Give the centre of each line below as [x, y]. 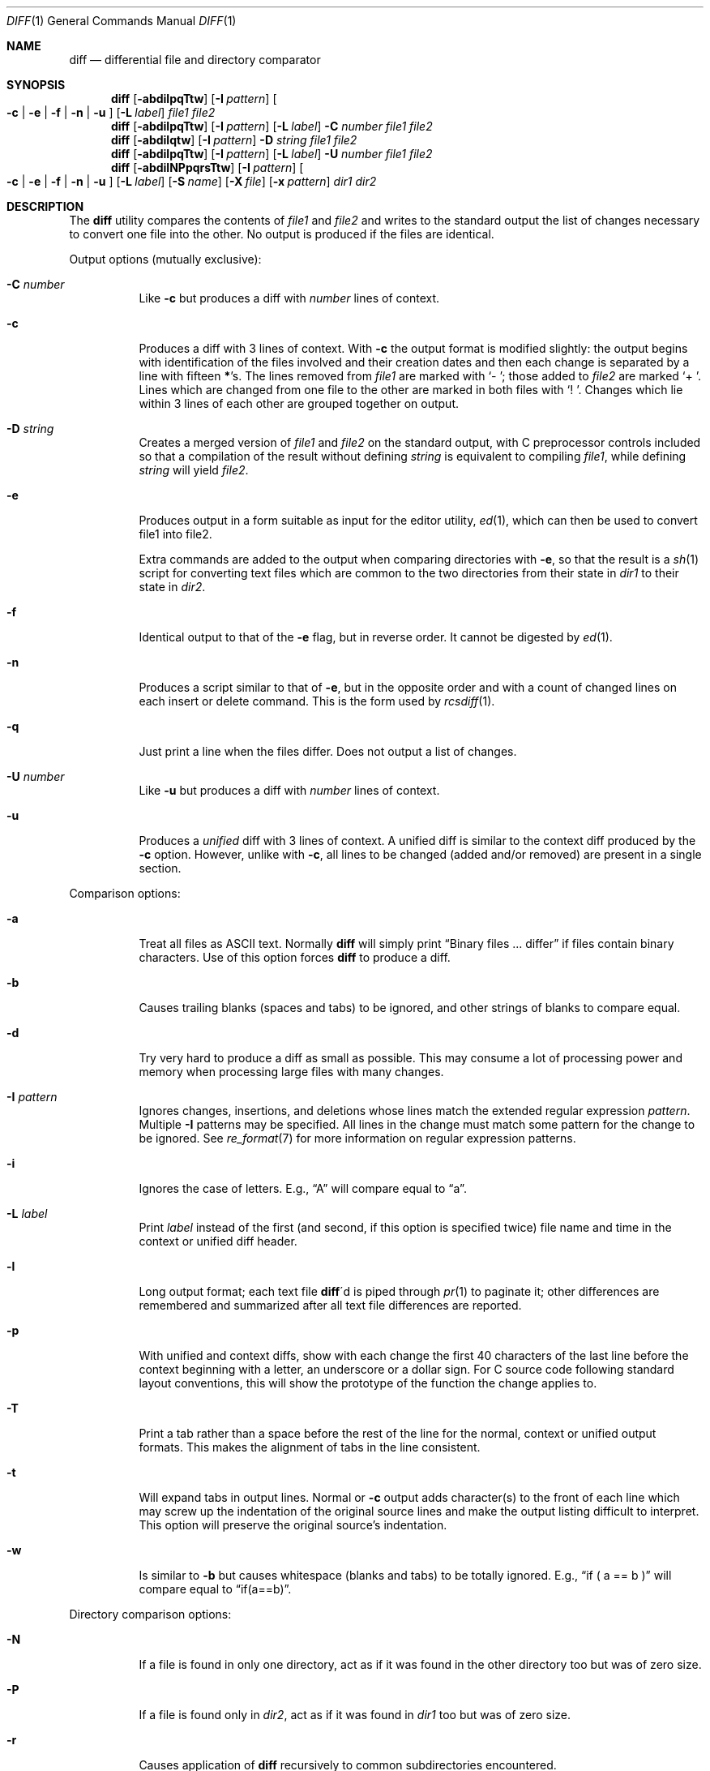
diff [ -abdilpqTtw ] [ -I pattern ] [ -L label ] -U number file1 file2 [272, 154]
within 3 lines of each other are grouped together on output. [299, 403]
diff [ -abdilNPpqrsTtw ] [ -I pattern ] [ [207, 167]
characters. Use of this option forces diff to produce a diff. [295, 957]
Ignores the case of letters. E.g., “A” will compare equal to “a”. [303, 1188]
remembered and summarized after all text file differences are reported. [330, 1305]
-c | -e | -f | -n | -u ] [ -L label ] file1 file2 [111, 112]
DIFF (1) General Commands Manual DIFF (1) [122, 21]
